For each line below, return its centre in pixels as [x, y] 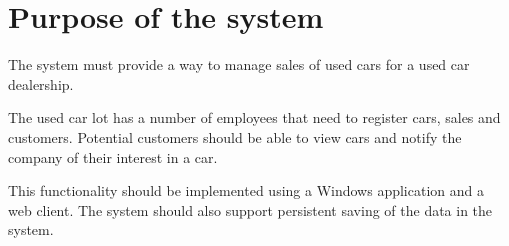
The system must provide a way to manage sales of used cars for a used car [239, 64]
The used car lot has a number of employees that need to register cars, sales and [254, 117]
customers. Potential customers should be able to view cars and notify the [235, 136]
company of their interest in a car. [113, 156]
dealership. [41, 83]
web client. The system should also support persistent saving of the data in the [250, 209]
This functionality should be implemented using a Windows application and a [246, 190]
